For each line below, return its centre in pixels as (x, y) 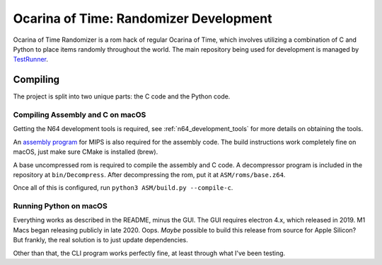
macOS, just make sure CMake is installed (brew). (86, 152)
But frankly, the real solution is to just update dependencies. (101, 240)
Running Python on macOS (60, 206)
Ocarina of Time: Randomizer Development (143, 18)
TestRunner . (31, 60)
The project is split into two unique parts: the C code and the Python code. (122, 96)
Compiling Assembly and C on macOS (80, 115)
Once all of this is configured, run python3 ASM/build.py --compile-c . (123, 188)
